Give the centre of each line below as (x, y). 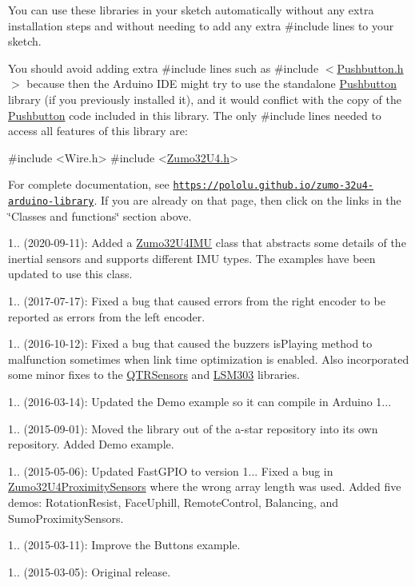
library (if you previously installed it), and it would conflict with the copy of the (205, 99)
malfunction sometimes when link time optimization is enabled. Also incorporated (209, 359)
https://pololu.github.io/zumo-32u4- (273, 186)
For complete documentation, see (89, 184)
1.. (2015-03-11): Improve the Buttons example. (124, 545)
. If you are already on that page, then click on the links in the (247, 200)
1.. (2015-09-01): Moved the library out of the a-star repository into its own (193, 428)
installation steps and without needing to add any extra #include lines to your (201, 25)
